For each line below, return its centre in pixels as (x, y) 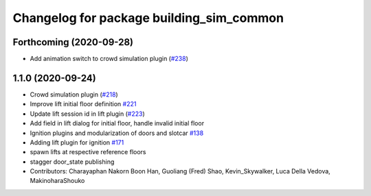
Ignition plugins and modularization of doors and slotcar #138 (117, 133)
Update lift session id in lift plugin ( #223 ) (88, 114)
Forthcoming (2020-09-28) (73, 42)
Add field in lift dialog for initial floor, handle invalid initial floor (117, 123)
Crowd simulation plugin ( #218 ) (74, 94)
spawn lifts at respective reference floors (88, 152)
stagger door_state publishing (72, 162)
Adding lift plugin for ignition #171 (77, 142)
